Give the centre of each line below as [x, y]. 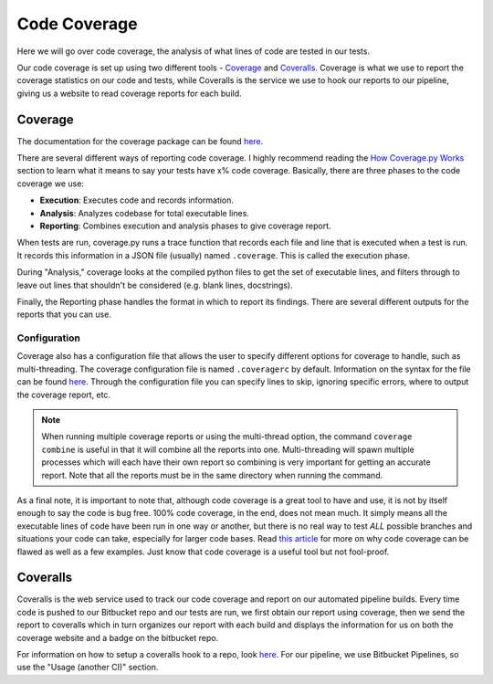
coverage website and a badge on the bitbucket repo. [118, 637]
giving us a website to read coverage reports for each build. [129, 93]
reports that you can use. [64, 314]
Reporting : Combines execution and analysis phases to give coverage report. [186, 226]
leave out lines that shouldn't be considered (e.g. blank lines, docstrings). [155, 285]
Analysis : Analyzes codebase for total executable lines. [145, 213]
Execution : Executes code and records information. [137, 200]
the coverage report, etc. [64, 395]
